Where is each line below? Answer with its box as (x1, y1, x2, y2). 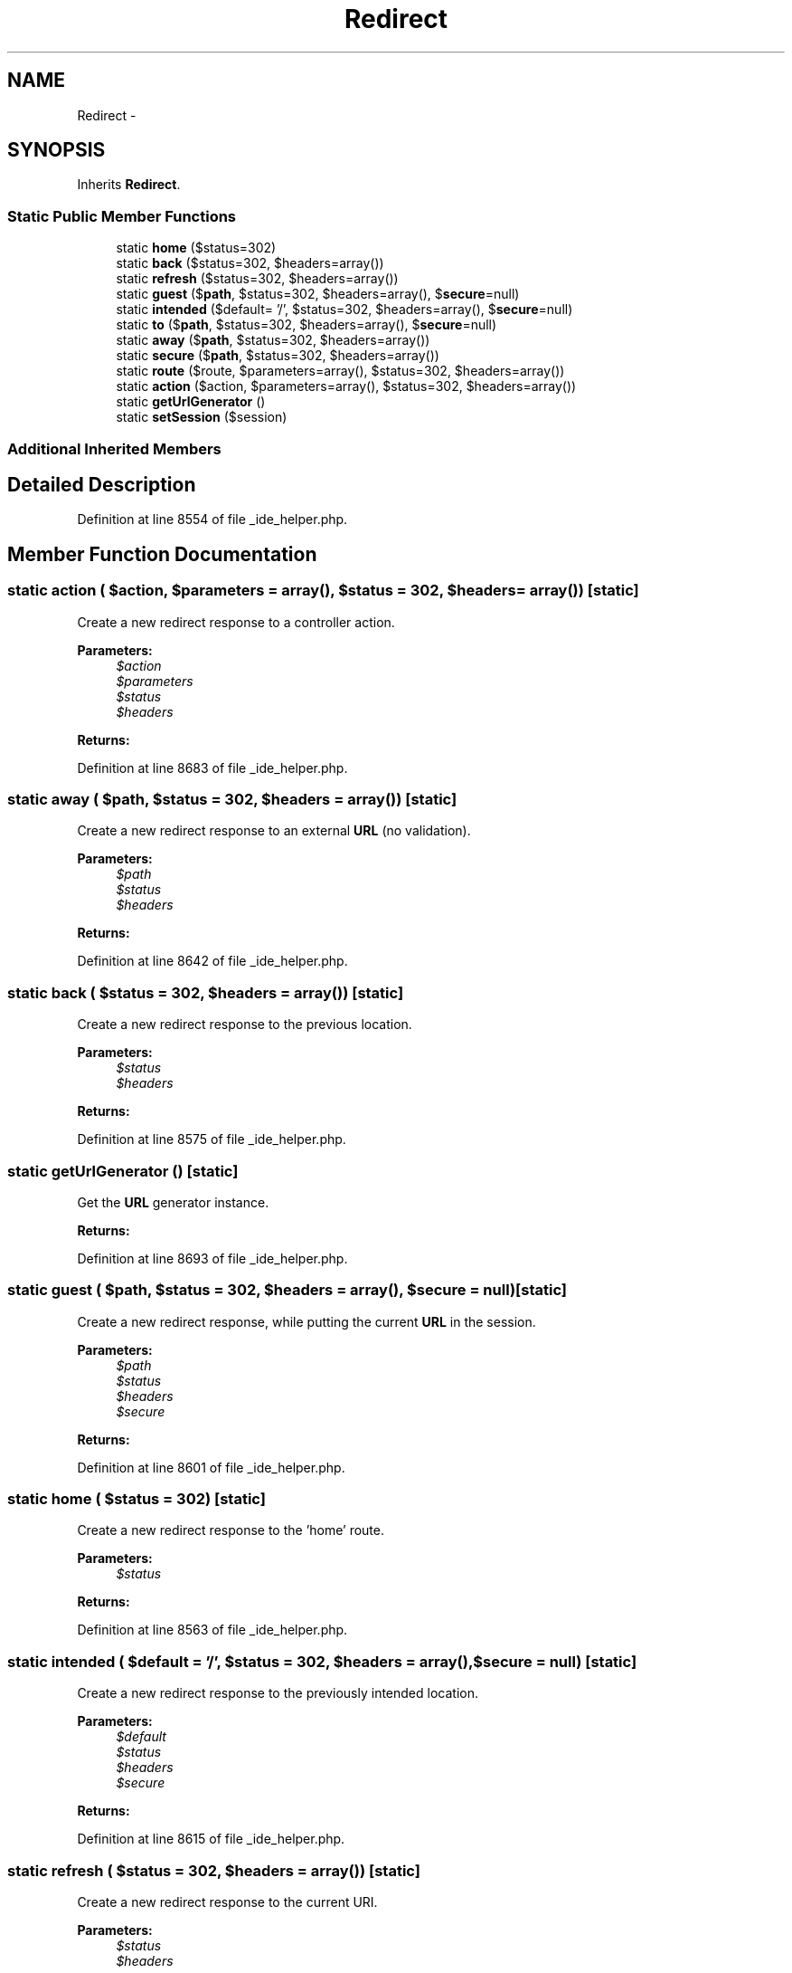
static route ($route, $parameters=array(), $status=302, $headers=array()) (116, 363, 565, 379)
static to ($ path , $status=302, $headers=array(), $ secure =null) (116, 317, 497, 333)
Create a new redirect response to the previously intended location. (77, 1685, 478, 1701)
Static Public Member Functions (7, 206, 237, 225)
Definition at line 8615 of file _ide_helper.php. (77, 1831, 345, 1847)
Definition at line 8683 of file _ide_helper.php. (77, 759, 348, 776)
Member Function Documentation (7, 542, 317, 566)
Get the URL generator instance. (77, 1194, 269, 1210)
